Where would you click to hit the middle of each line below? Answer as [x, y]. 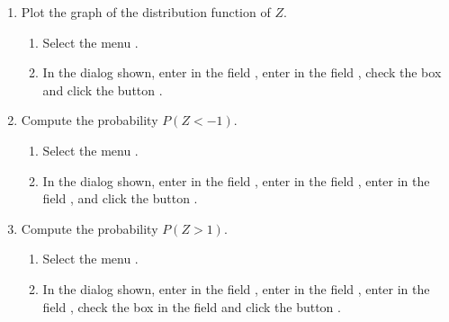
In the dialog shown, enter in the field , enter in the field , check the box [242, 72]
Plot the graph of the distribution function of [146, 12]
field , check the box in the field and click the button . [192, 306]
